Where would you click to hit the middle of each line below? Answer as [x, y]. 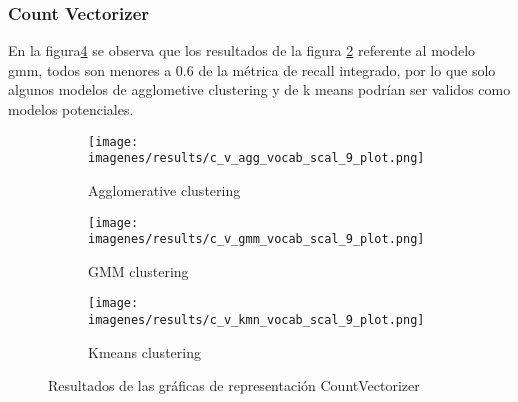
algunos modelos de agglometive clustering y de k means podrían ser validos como [259, 89]
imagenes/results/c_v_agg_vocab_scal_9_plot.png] [256, 158]
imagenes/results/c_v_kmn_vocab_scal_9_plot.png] [256, 320]
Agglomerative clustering [164, 189]
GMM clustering [138, 270]
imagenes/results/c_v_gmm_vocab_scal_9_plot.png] [256, 239]
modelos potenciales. [71, 109]
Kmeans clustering [144, 351]
